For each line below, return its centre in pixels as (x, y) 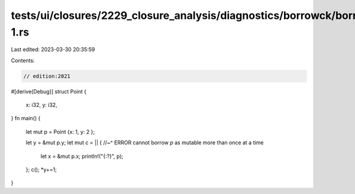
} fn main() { (26, 118)
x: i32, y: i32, (41, 105)
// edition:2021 (47, 76)
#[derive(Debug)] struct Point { (49, 91)
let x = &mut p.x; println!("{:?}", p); (82, 156)
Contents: (23, 60)
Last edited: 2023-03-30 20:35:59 (53, 50)
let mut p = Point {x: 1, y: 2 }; (60, 132)
